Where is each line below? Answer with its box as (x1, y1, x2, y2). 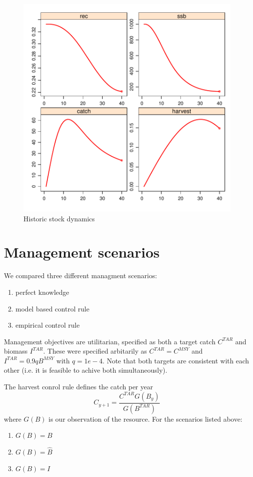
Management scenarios (4, 242, 160, 262)
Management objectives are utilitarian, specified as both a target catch (4, 336, 216, 346)
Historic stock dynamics (23, 213, 95, 223)
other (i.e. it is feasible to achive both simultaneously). (4, 365, 168, 375)
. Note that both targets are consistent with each (103, 355, 249, 365)
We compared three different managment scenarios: (4, 270, 157, 281)
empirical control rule (15, 320, 80, 330)
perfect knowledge (15, 286, 69, 297)
